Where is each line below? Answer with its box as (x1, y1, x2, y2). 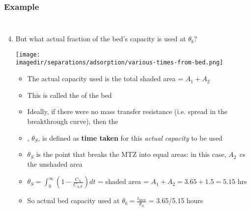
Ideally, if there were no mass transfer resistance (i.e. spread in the (27, 106, 228, 117)
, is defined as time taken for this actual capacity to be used (38, 132, 223, 143)
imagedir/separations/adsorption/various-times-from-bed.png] (15, 59, 223, 66)
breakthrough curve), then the (27, 116, 118, 126)
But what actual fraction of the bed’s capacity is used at (15, 33, 186, 44)
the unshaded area (27, 158, 83, 169)
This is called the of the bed (27, 90, 112, 100)
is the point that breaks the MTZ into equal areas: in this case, (36, 149, 226, 159)
